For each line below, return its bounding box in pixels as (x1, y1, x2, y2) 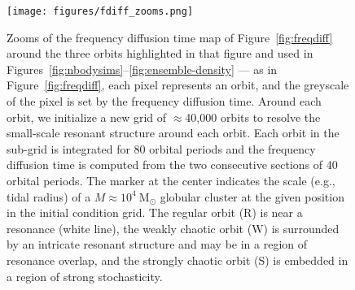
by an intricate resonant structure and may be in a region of (7, 236, 308, 253)
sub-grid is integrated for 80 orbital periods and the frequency (7, 140, 316, 157)
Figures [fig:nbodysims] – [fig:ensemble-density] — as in (7, 60, 278, 77)
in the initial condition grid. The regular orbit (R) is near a (7, 204, 303, 221)
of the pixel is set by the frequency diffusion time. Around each (7, 93, 322, 110)
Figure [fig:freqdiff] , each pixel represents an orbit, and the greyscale (7, 76, 349, 93)
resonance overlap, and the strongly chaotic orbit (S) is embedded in (7, 251, 348, 268)
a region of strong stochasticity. (7, 267, 163, 284)
